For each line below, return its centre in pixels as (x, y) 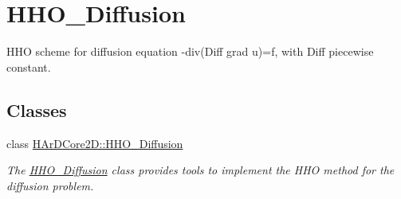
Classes (37, 109)
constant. (29, 66)
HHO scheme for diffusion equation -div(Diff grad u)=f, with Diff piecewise (190, 51)
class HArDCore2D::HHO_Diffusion (95, 143)
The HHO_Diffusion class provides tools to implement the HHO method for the (200, 170)
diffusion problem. (50, 185)
